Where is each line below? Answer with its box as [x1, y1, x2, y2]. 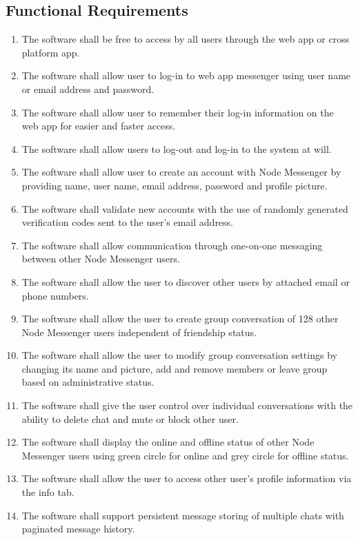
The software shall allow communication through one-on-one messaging [21, 238, 323, 252]
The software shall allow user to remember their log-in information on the [21, 105, 334, 119]
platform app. [21, 45, 80, 59]
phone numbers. [21, 288, 89, 302]
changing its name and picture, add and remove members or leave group [21, 361, 328, 375]
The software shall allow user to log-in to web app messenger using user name [21, 68, 351, 83]
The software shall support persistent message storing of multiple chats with [21, 508, 344, 522]
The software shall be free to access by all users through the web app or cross [21, 32, 350, 46]
